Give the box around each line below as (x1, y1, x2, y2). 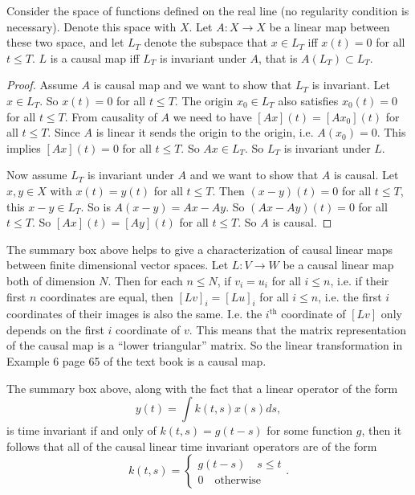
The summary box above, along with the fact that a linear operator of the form (6, 379, 398, 396)
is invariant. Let (311, 76, 390, 93)
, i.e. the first (318, 288, 382, 305)
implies (6, 139, 41, 156)
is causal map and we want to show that (93, 76, 292, 93)
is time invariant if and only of (6, 422, 157, 439)
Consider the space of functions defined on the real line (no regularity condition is (6, 2, 409, 18)
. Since (47, 124, 80, 141)
